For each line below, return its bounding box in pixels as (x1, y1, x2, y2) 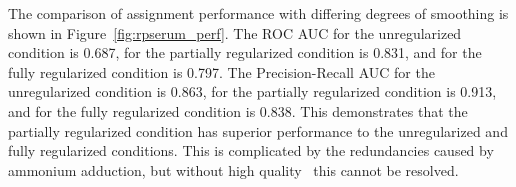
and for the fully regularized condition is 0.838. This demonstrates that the (8, 100, 468, 121)
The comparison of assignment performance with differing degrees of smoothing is (8, 3, 509, 23)
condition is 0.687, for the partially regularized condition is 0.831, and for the (8, 42, 482, 63)
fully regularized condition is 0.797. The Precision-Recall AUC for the (8, 61, 435, 82)
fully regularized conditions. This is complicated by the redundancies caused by (8, 140, 494, 161)
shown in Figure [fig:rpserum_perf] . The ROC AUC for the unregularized (8, 22, 462, 43)
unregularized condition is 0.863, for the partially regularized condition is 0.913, (8, 81, 497, 102)
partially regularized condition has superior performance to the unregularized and (8, 120, 508, 141)
